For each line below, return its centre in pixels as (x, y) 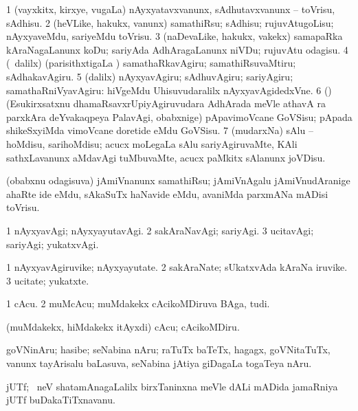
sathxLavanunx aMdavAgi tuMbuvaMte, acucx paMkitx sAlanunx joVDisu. (166, 157)
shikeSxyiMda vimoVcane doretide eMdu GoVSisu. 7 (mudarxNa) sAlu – (160, 130)
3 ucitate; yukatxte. (48, 280)
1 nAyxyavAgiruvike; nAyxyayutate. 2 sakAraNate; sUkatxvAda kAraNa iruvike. (177, 267)
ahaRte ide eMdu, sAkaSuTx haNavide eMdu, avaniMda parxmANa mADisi (167, 193)
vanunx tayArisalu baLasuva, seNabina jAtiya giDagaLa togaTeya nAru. (159, 363)
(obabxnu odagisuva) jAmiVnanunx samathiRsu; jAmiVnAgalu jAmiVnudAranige (178, 180)
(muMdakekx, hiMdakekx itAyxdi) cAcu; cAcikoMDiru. (123, 326)
